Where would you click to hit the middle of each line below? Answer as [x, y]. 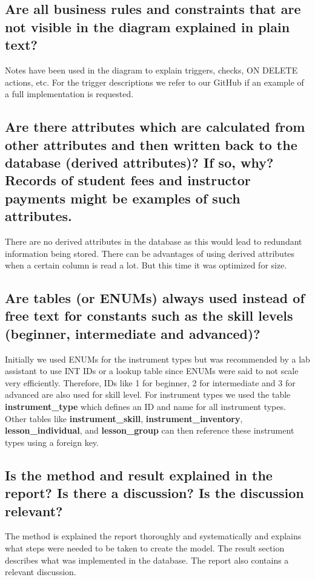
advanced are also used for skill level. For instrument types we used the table [148, 394]
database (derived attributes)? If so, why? [139, 162]
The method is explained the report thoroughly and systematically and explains [153, 536]
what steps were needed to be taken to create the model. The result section [145, 548]
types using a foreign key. [52, 442]
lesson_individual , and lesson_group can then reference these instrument [150, 430]
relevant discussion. [41, 572]
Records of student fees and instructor [128, 180]
